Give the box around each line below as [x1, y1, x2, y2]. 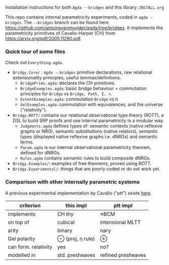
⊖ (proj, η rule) [57, 235, 95, 242]
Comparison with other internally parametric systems [5, 179, 140, 186]
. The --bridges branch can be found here [21, 20, 109, 25]
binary [57, 227, 72, 234]
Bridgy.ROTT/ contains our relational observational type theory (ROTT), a [12, 112, 164, 118]
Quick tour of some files [5, 48, 66, 55]
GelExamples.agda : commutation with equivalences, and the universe [20, 101, 163, 108]
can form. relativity [8, 243, 53, 250]
